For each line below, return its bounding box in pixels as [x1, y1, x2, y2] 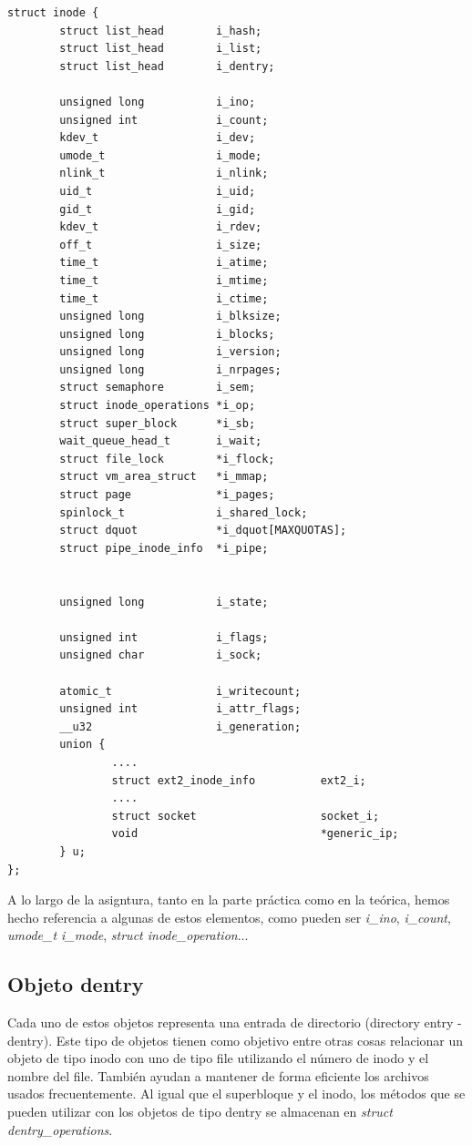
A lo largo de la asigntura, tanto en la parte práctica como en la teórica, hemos [7, 890, 450, 909]
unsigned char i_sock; [59, 649, 262, 662]
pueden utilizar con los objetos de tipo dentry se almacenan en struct [7, 1102, 393, 1121]
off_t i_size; [59, 238, 262, 251]
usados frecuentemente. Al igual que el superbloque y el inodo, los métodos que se [7, 1084, 466, 1103]
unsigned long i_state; [59, 595, 269, 608]
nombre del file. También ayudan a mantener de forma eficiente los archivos [7, 1066, 429, 1085]
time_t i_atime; [59, 256, 269, 270]
